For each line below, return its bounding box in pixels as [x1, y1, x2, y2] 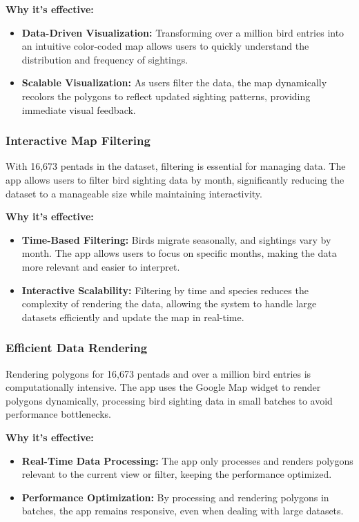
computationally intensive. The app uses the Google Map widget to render [6, 380, 321, 394]
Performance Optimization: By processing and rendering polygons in [21, 490, 329, 504]
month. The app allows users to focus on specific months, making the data [21, 246, 337, 260]
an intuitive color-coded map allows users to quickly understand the [21, 39, 309, 53]
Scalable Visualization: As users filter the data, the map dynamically [21, 75, 327, 90]
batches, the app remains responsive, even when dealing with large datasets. [21, 503, 344, 518]
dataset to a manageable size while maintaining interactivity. [6, 186, 262, 200]
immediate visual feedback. [21, 102, 136, 117]
